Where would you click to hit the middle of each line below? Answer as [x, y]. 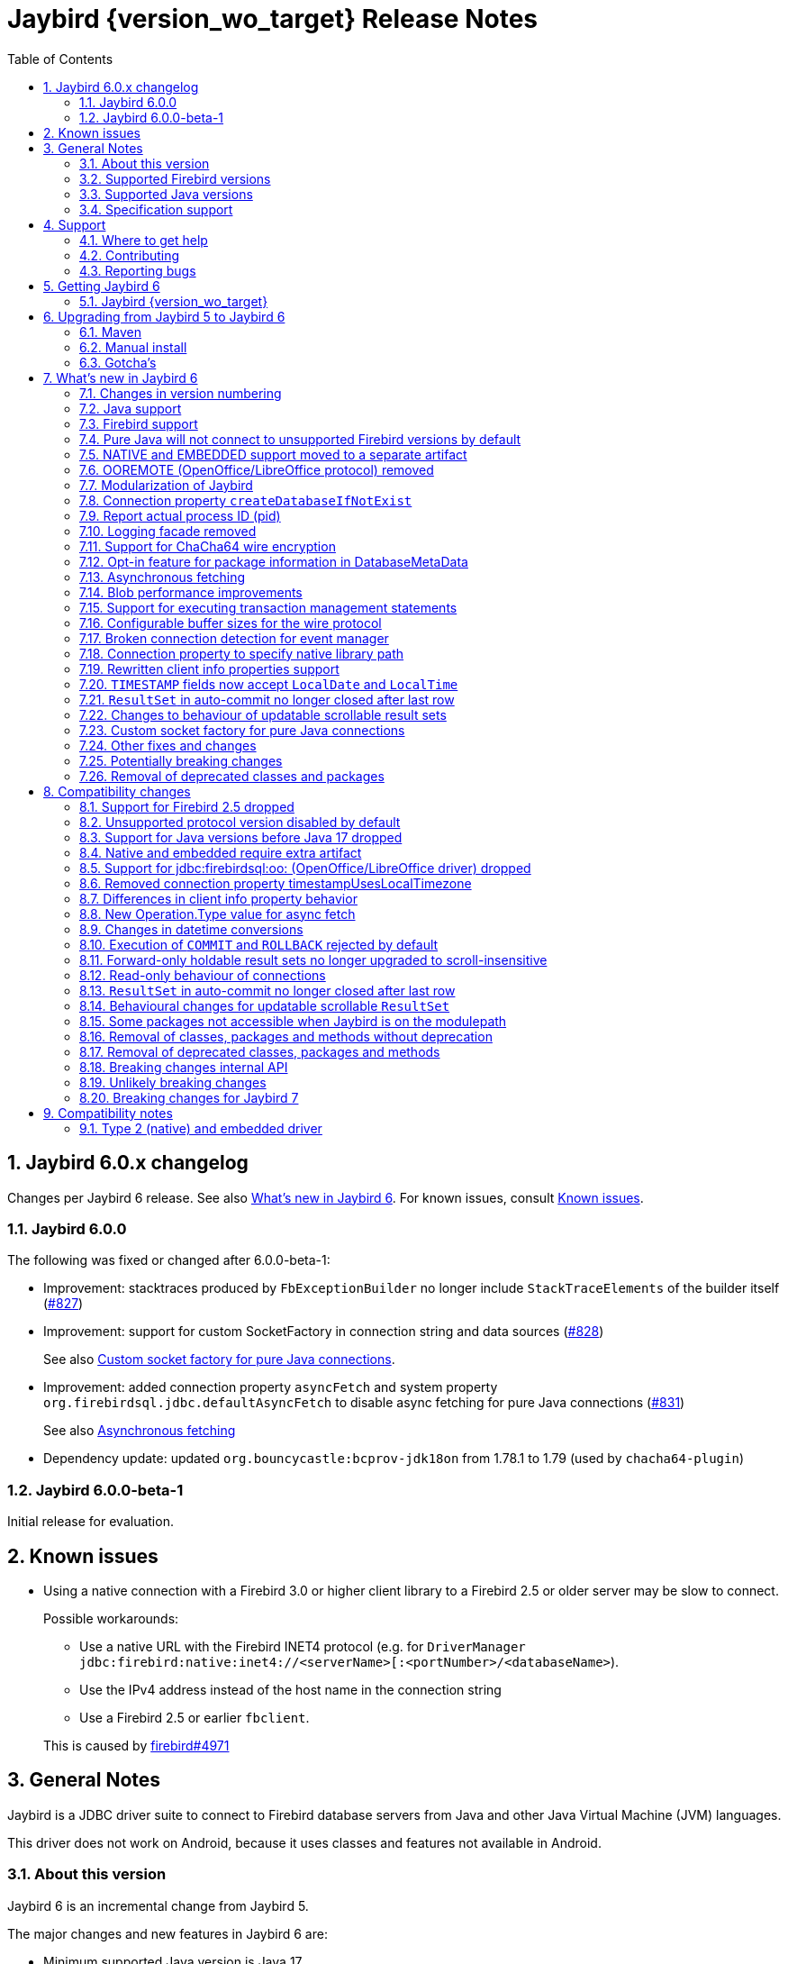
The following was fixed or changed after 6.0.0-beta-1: [169, 1260]
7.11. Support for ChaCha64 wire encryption [208, 546]
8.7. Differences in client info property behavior [218, 898]
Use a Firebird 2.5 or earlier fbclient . [195, 1717]
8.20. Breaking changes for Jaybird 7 [189, 1097]
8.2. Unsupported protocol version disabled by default [240, 822]
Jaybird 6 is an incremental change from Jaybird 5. [158, 1905]
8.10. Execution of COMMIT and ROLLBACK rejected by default [259, 944]
